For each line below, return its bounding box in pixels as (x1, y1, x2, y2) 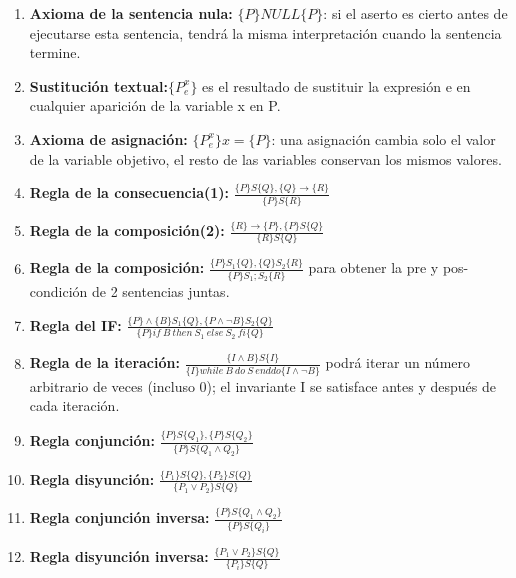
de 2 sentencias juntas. (92, 281, 230, 302)
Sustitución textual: (29, 75, 169, 96)
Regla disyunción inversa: (29, 546, 209, 567)
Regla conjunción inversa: (29, 507, 210, 528)
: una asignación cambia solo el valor (271, 128, 496, 149)
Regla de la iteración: (29, 352, 180, 373)
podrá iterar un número (325, 352, 471, 373)
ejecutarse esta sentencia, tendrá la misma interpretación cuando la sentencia (29, 22, 502, 43)
